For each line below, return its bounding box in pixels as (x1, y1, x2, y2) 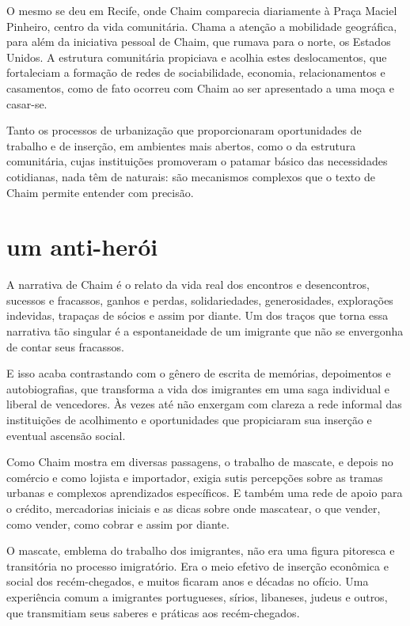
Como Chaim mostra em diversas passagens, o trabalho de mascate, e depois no (6, 453, 393, 470)
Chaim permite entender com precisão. (6, 184, 194, 200)
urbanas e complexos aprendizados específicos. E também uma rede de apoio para (6, 484, 403, 501)
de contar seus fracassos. (6, 338, 124, 355)
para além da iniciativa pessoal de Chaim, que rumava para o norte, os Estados (6, 33, 391, 50)
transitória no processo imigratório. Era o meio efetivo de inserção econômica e (6, 557, 389, 574)
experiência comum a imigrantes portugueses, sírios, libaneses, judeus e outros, (6, 588, 388, 605)
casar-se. (6, 95, 47, 112)
